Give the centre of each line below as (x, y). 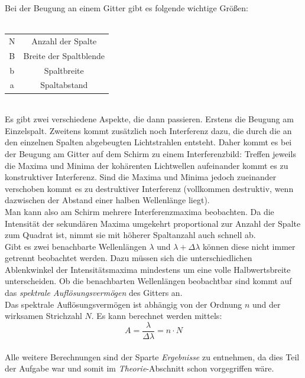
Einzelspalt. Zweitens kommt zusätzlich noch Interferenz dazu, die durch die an (148, 130)
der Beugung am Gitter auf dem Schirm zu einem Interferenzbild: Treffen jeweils (150, 153)
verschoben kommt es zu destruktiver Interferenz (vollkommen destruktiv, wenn (149, 188)
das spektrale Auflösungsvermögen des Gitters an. (94, 293)
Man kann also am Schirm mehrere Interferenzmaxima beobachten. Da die (139, 211)
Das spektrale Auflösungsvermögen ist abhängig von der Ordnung (124, 304)
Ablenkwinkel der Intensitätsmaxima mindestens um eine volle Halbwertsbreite (148, 269)
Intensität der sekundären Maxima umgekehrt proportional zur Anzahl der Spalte (153, 223)
